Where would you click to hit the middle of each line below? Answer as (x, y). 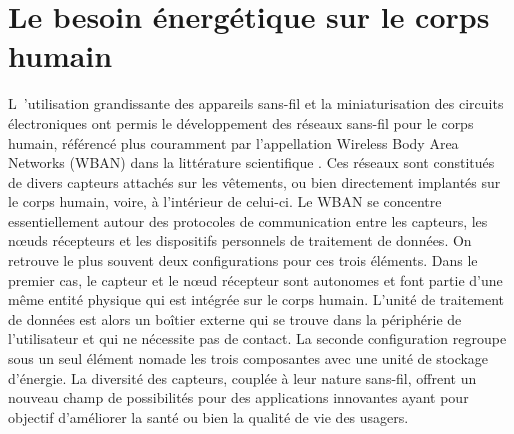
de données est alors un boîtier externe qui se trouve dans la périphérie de (235, 318)
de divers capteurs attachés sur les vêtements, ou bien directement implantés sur (254, 181)
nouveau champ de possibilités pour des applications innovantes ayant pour (238, 397)
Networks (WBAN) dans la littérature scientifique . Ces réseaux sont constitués (251, 162)
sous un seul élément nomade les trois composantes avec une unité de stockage (248, 358)
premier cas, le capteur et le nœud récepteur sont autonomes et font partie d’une (255, 279)
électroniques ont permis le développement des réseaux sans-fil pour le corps (241, 122)
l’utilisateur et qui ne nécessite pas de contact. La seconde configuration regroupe (257, 338)
